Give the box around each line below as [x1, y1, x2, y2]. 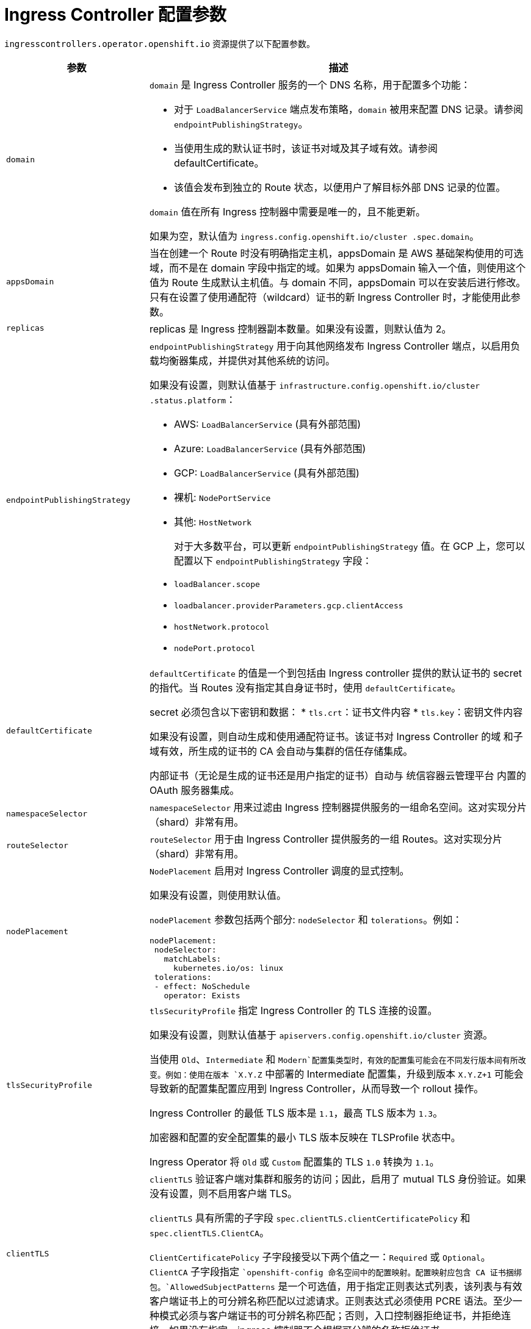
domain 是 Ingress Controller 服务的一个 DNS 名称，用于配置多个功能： [149, 78, 471, 91]
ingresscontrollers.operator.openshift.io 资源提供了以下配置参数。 [4, 38, 316, 49]
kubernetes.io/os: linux [173, 963, 284, 973]
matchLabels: [164, 954, 222, 963]
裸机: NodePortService [173, 491, 271, 503]
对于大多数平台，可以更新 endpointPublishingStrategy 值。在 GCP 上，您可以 [173, 539, 526, 552]
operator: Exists [164, 990, 240, 1000]
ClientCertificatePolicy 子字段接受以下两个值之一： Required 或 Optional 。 [149, 1250, 491, 1263]
